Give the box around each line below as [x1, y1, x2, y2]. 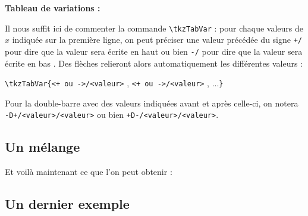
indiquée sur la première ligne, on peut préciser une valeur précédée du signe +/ [12, 33, 302, 46]
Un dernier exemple [5, 195, 130, 213]
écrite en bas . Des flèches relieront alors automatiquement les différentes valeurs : [5, 57, 303, 69]
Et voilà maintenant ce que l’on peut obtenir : [5, 165, 172, 178]
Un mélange [5, 137, 80, 156]
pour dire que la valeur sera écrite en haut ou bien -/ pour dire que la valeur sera [5, 45, 303, 57]
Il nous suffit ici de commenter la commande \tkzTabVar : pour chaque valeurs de [5, 21, 303, 34]
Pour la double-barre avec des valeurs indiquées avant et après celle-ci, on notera [5, 96, 298, 109]
